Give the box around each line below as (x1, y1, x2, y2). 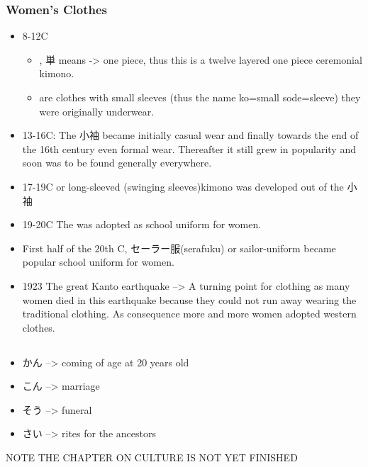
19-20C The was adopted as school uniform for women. (22, 217, 262, 232)
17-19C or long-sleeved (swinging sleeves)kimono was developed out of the (22, 179, 344, 193)
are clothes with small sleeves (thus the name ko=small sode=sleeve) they (39, 90, 361, 104)
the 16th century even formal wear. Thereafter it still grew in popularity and (22, 141, 356, 156)
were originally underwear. (39, 103, 155, 118)
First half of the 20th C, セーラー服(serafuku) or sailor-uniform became (22, 240, 336, 255)
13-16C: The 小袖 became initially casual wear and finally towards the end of (22, 128, 359, 142)
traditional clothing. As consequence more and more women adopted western (22, 306, 357, 321)
